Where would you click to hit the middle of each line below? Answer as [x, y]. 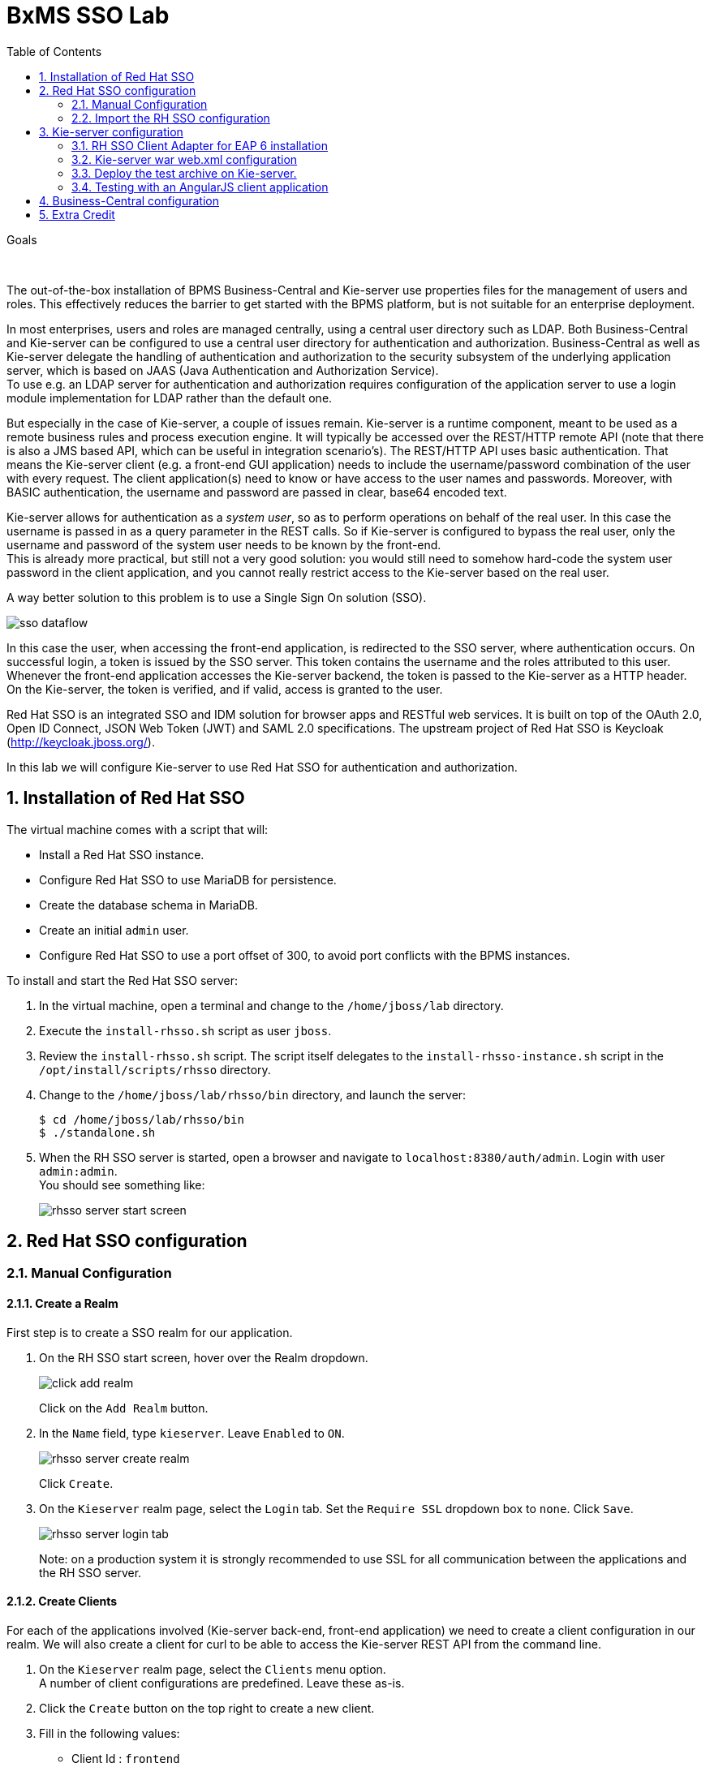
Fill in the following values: [110, 1733]
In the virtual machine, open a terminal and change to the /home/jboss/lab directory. [271, 1005]
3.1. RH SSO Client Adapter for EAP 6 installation [200, 145]
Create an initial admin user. [114, 930]
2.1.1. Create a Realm [62, 1304]
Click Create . [76, 1483]
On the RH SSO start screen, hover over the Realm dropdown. [204, 1357]
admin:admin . [78, 1171]
